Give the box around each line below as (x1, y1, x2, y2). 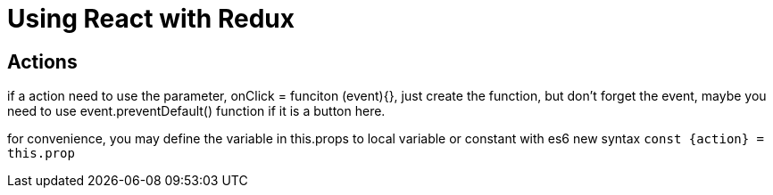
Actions (7, 50, 78, 73)
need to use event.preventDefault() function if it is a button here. (7, 103, 386, 119)
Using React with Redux (7, 4, 295, 34)
